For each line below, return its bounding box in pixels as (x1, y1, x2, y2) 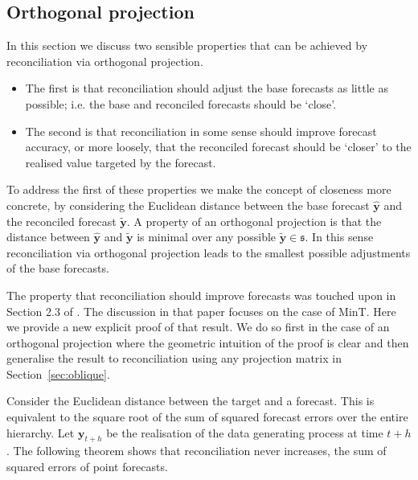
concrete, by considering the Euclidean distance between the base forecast (6, 196, 370, 213)
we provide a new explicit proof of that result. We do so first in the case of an (6, 318, 390, 335)
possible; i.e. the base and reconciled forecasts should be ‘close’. (25, 95, 337, 112)
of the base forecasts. (6, 260, 109, 277)
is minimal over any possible (137, 228, 277, 245)
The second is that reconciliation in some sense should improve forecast (25, 122, 377, 139)
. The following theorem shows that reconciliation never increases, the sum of (6, 442, 387, 459)
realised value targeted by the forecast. (25, 154, 216, 170)
